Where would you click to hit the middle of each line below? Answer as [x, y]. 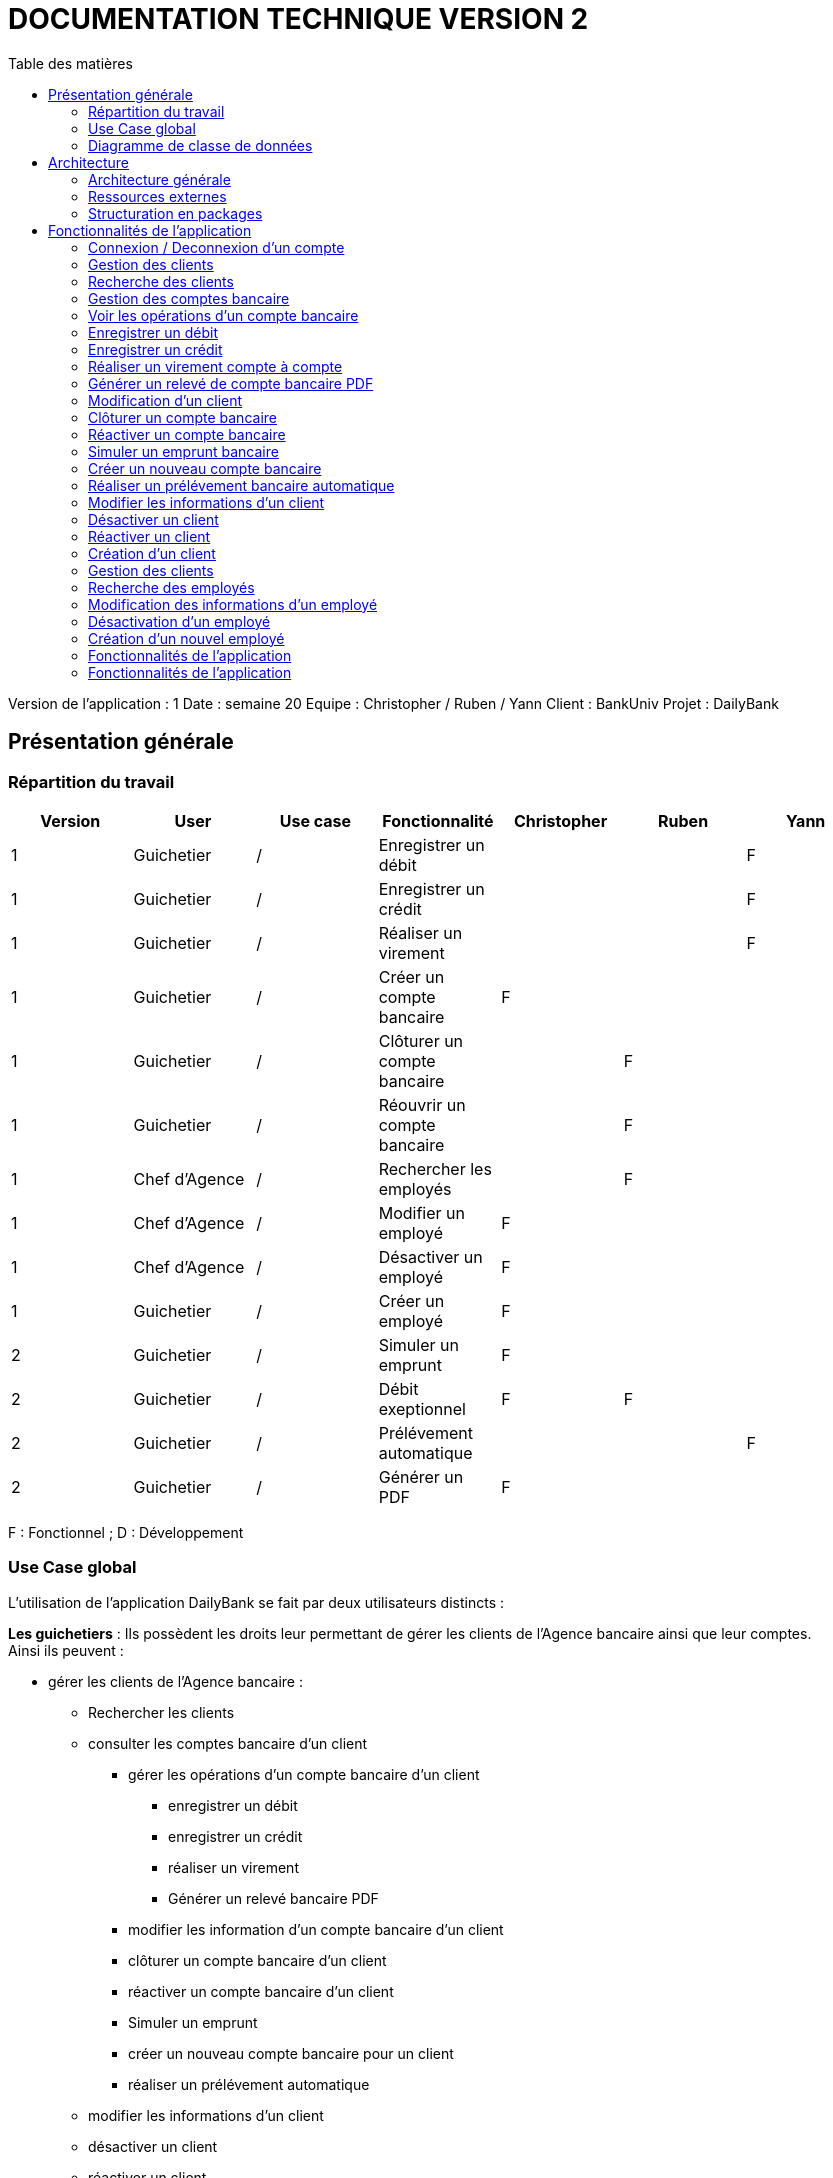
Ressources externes [157, 196]
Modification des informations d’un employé [233, 604]
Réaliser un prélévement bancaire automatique [241, 485]
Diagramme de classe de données [200, 145]
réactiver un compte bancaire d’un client [261, 1991]
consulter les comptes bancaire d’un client [228, 1743]
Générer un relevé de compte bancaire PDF [231, 383]
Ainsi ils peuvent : [66, 1650]
